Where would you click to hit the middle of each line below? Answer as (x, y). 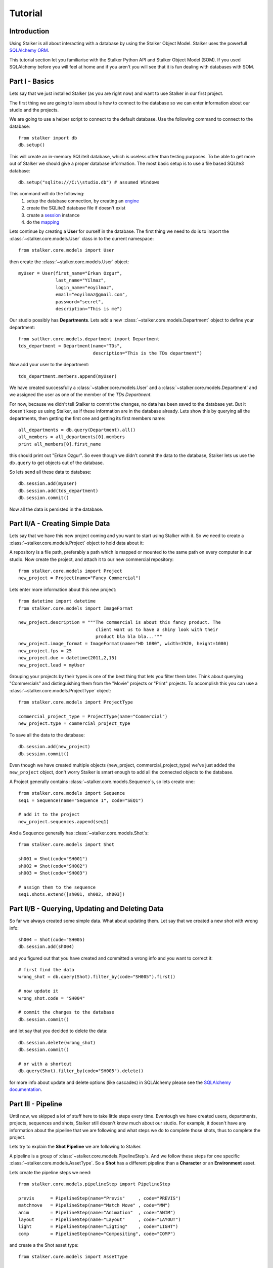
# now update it (38, 991)
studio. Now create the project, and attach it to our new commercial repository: (92, 559)
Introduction (29, 31)
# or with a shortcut (45, 1064)
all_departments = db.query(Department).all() (77, 430)
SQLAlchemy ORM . (29, 50)
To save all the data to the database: (47, 735)
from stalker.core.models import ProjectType (76, 702)
